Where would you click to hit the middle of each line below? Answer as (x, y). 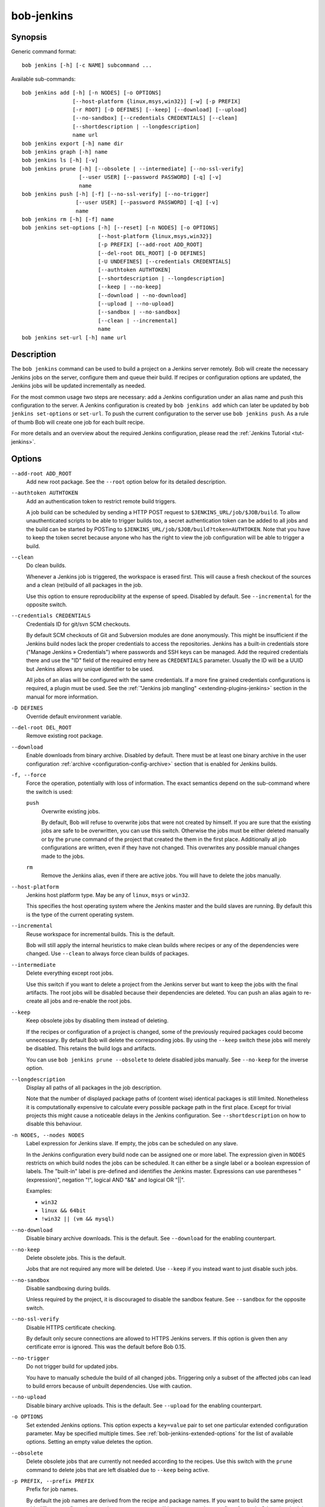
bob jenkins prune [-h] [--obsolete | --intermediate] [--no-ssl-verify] (133, 168)
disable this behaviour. (54, 1124)
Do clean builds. (46, 565)
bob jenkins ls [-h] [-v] (60, 160)
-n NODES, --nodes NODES (48, 1135)
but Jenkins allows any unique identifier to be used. (90, 669)
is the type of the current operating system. (80, 914)
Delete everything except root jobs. (70, 973)
